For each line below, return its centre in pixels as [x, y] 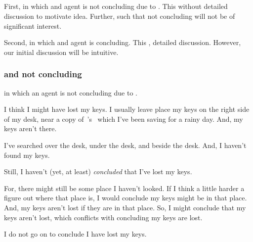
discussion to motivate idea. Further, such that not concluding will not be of [120, 16]
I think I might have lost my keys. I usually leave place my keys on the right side [127, 109]
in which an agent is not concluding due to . [71, 92]
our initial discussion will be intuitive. [61, 52]
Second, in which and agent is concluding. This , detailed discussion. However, [123, 42]
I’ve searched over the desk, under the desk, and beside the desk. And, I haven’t [125, 145]
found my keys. [27, 155]
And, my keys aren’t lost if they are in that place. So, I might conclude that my [125, 207]
